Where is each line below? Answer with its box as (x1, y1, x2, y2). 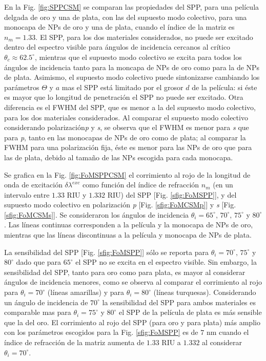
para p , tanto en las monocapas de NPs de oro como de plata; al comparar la (4, 132, 246, 142)
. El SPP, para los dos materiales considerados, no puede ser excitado (35, 31, 253, 42)
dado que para (16, 257, 62, 267)
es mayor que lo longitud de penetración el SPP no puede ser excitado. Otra (4, 92, 243, 102)
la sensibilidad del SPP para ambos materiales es (102, 296, 256, 307)
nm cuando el (206, 327, 249, 337)
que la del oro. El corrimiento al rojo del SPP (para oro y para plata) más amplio (4, 316, 260, 327)
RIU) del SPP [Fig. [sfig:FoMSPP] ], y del (107, 189, 237, 200)
